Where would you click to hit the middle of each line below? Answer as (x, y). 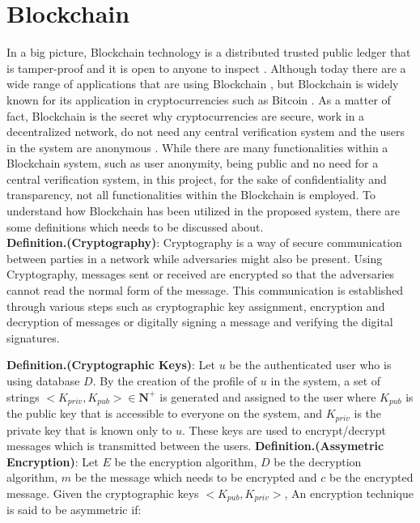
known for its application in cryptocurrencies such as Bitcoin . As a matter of (199, 99)
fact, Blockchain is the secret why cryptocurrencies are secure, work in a (186, 115)
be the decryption (318, 461)
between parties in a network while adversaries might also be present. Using (195, 258)
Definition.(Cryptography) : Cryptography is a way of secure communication (204, 242)
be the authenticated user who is (310, 365)
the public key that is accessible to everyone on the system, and (165, 413)
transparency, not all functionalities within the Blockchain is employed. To (191, 195)
